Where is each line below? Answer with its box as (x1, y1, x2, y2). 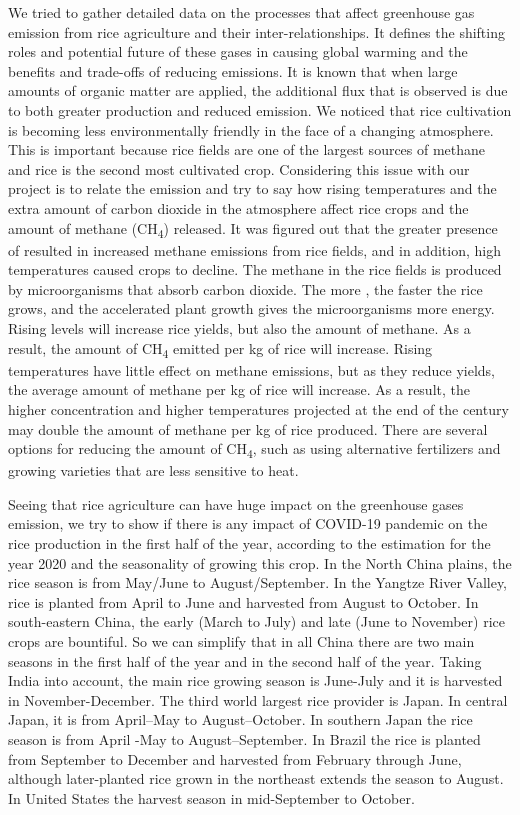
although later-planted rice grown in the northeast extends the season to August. (8, 768, 504, 789)
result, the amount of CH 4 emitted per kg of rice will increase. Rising (8, 337, 433, 361)
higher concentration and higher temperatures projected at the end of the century (8, 398, 509, 419)
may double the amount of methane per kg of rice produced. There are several (8, 418, 488, 439)
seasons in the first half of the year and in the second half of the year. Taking (8, 650, 482, 671)
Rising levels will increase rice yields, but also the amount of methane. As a (8, 318, 471, 339)
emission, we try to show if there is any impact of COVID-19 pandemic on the (8, 513, 488, 534)
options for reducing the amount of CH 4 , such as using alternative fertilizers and (8, 438, 501, 461)
